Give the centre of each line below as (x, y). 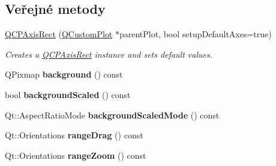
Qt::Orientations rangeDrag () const (74, 135)
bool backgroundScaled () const (68, 94)
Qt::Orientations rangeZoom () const (76, 155)
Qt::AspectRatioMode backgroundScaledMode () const (112, 115)
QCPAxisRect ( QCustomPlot (59, 34)
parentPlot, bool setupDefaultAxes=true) (195, 34)
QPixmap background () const (64, 74)
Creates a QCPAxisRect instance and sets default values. (109, 54)
